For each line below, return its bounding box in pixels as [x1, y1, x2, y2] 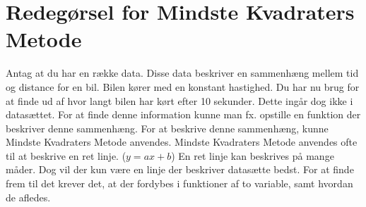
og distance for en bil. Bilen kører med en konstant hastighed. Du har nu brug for [6, 79, 360, 94]
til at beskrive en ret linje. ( [6, 148, 126, 163]
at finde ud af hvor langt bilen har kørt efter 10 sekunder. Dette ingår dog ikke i [6, 93, 353, 108]
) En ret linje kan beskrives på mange [171, 148, 334, 163]
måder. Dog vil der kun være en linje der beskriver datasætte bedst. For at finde [6, 162, 354, 177]
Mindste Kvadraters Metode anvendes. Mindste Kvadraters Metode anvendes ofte [6, 134, 358, 149]
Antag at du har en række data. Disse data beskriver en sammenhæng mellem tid [6, 65, 359, 80]
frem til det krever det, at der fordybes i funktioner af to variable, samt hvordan [6, 176, 353, 191]
